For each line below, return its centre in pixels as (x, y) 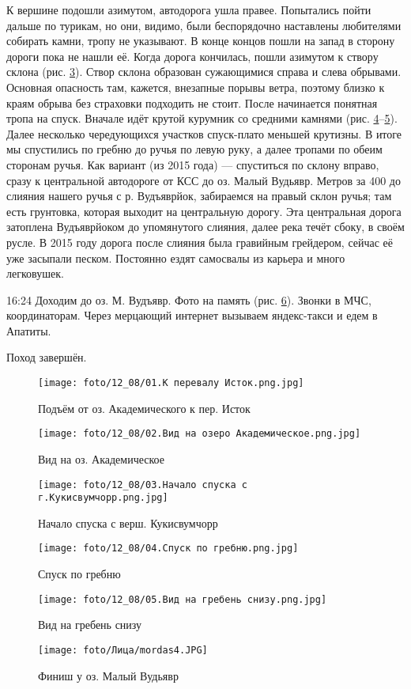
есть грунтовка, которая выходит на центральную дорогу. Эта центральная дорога (204, 211)
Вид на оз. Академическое (101, 458)
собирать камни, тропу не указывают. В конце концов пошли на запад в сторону (201, 41)
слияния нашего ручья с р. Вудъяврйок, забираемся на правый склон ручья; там (199, 196)
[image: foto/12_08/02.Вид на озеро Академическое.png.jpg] (200, 434)
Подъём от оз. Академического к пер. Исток (144, 408)
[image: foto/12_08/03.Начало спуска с (143, 485)
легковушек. (35, 273)
